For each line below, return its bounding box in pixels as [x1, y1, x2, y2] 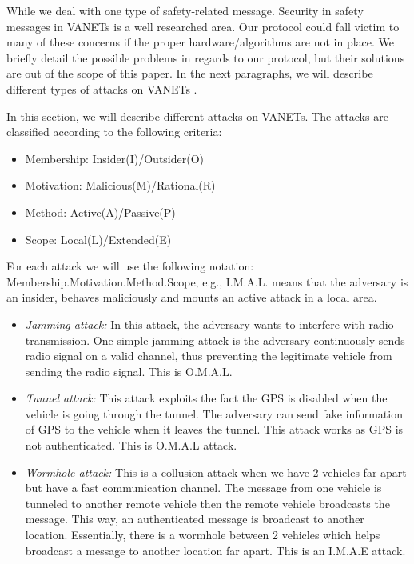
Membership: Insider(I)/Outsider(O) [25, 150, 205, 166]
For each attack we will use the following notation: [6, 258, 254, 274]
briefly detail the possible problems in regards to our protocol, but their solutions [6, 49, 405, 66]
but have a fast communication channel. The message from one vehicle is [25, 479, 382, 496]
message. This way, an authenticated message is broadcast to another [25, 510, 364, 527]
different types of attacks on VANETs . [6, 80, 197, 97]
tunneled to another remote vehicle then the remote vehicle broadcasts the [25, 494, 390, 511]
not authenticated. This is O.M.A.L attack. [25, 437, 237, 454]
